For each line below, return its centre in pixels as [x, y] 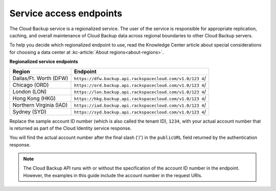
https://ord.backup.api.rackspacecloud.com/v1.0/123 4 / [140, 85]
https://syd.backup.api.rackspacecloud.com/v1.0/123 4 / [140, 111]
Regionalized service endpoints [44, 62]
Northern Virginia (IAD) [40, 105]
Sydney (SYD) [29, 111]
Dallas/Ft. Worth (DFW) [40, 78]
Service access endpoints [66, 13]
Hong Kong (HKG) [34, 98]
